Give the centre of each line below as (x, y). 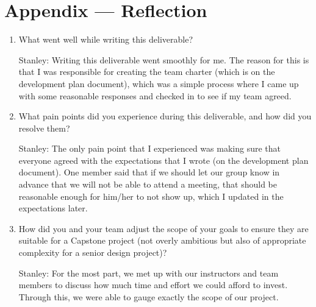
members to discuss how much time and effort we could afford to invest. (153, 285)
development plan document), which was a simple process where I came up (159, 83)
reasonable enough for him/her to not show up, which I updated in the (151, 196)
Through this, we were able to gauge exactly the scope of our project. (149, 296)
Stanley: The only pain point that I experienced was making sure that (149, 148)
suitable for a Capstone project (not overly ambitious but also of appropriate (162, 240)
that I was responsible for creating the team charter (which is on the (147, 72)
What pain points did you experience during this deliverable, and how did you (165, 116)
